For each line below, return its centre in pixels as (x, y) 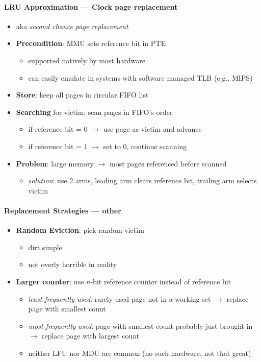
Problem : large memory (55, 163)
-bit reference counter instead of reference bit (161, 281)
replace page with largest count (90, 336)
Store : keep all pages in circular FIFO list (82, 95)
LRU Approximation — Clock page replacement (91, 6)
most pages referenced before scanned (168, 163)
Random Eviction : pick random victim (80, 230)
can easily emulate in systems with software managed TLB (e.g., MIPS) (140, 77)
